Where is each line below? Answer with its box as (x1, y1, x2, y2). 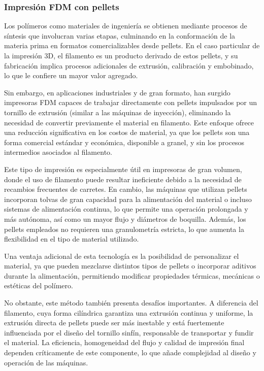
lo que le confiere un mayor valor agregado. (4, 70, 138, 81)
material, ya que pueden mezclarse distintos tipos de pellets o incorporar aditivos (4, 260, 256, 271)
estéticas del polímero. (4, 280, 73, 291)
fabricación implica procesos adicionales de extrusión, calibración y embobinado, (4, 60, 254, 71)
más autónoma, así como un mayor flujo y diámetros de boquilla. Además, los (4, 213, 246, 224)
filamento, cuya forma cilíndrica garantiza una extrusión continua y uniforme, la (4, 307, 253, 318)
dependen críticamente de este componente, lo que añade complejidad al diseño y (4, 347, 256, 358)
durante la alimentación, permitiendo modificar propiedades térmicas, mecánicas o (4, 270, 260, 281)
